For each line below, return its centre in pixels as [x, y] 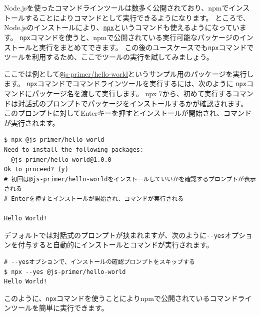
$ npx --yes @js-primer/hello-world [65, 272]
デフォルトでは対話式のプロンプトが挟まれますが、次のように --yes [114, 235]
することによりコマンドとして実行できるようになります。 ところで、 [137, 17]
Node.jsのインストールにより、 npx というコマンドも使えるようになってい [122, 27]
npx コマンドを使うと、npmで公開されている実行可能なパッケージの [129, 37]
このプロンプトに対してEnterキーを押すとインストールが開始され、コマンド [128, 113]
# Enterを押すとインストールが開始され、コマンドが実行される [94, 199]
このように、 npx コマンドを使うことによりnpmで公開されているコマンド [121, 298]
